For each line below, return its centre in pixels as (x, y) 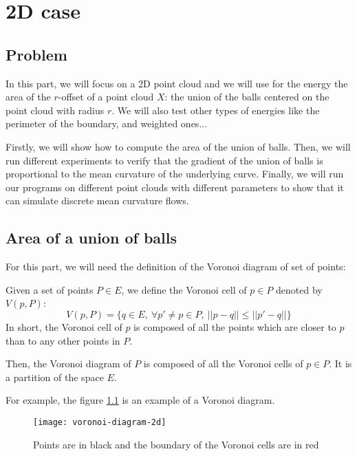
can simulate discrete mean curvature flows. (97, 200)
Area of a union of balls (91, 238)
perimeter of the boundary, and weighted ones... (107, 123)
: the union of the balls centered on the (247, 97)
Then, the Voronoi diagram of (68, 363)
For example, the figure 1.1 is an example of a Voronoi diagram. (140, 400)
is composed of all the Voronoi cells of (223, 363)
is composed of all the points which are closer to (235, 326)
